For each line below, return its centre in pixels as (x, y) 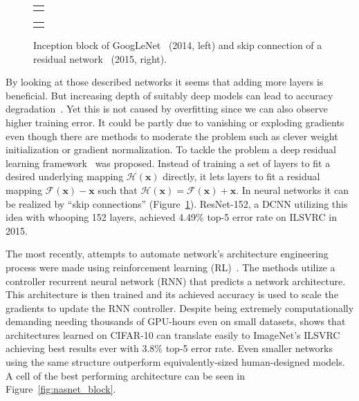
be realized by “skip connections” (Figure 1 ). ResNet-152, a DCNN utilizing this (177, 203)
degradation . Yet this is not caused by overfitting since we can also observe (167, 109)
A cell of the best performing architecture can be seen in (126, 375)
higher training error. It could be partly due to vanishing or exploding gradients (175, 122)
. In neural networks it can (292, 189)
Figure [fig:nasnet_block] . (61, 389)
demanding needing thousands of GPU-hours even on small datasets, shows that (176, 321)
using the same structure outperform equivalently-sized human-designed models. (175, 362)
